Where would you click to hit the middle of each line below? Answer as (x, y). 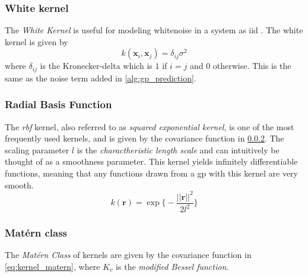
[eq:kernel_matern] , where (53, 266)
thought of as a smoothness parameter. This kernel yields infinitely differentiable (151, 161)
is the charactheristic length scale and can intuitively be (178, 149)
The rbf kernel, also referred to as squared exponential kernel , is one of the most (150, 126)
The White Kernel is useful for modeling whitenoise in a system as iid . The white (154, 30)
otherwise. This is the (252, 66)
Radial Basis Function (58, 104)
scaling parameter (37, 149)
